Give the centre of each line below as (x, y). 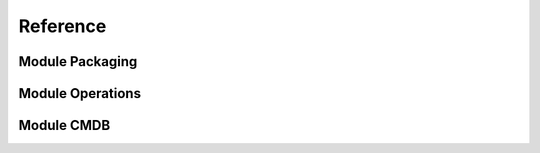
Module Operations (80, 93)
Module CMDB (64, 125)
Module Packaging (78, 61)
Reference (62, 26)
